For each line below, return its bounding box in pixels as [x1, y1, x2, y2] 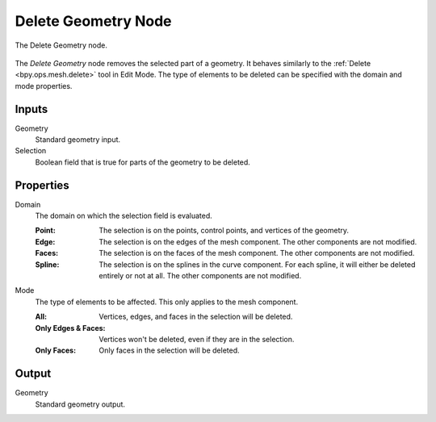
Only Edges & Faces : [35, 323, 106, 332]
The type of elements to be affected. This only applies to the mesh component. [35, 297, 299, 307]
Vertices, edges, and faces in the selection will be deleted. [99, 311, 293, 322]
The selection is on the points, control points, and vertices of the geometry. [99, 226, 349, 236]
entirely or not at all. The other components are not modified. [99, 271, 302, 281]
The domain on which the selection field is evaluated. [35, 211, 213, 221]
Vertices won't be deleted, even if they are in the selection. [99, 335, 295, 344]
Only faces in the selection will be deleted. [99, 345, 240, 355]
